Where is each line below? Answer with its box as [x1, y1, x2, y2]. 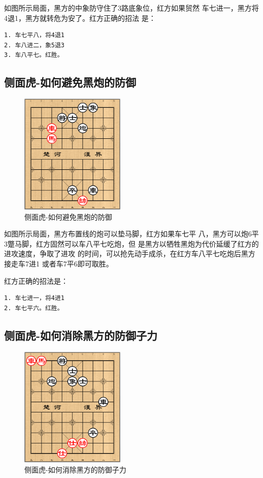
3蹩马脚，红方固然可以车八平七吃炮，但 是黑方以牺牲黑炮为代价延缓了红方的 [4, 238, 259, 249]
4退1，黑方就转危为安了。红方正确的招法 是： [4, 12, 156, 23]
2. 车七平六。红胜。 [4, 304, 63, 312]
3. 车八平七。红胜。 [4, 51, 63, 59]
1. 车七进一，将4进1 [4, 294, 65, 302]
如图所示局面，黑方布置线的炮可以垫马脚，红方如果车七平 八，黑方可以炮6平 [4, 228, 259, 239]
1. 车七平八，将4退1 [4, 32, 65, 39]
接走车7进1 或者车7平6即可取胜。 [4, 258, 113, 268]
